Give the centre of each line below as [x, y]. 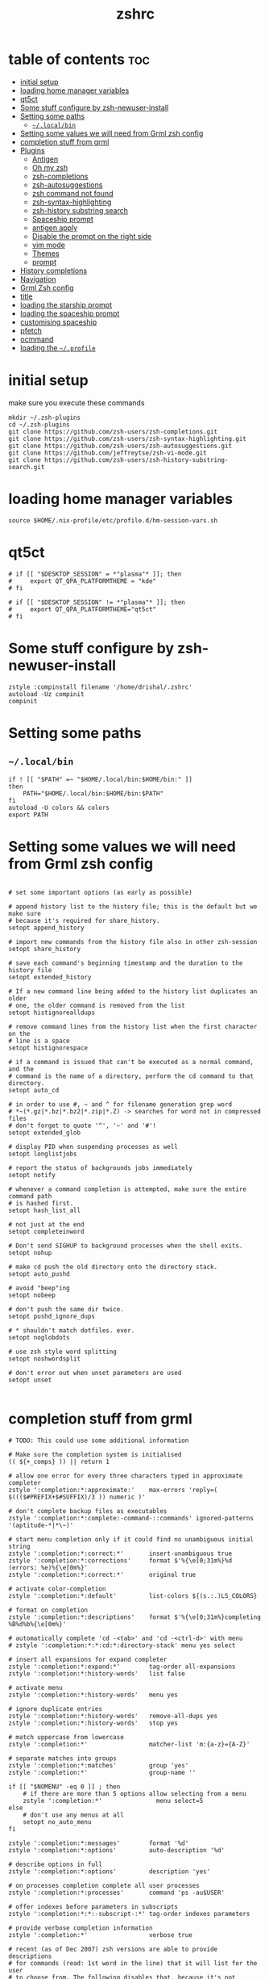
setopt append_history [46, 928]
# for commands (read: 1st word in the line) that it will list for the [133, 1963]
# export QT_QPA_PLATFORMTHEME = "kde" [83, 581]
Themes [46, 253]
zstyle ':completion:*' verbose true [101, 1935]
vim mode [49, 245]
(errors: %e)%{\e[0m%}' [48, 1567]
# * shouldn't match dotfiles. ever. [72, 1330]
